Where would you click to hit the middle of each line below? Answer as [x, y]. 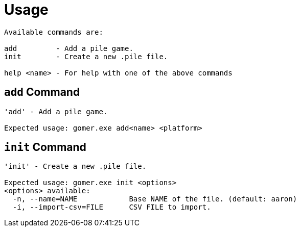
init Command [45, 147]
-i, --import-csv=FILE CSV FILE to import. [112, 207]
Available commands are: [54, 32]
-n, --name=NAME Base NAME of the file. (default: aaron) [155, 199]
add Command [42, 92]
